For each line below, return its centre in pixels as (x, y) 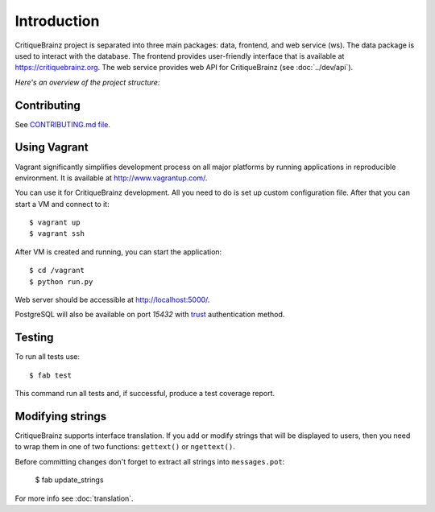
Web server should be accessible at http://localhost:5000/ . (112, 300)
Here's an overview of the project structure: (87, 82)
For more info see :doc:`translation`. (74, 498)
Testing (34, 338)
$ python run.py (61, 281)
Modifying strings (61, 416)
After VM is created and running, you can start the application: (118, 252)
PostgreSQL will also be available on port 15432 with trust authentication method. (150, 315)
